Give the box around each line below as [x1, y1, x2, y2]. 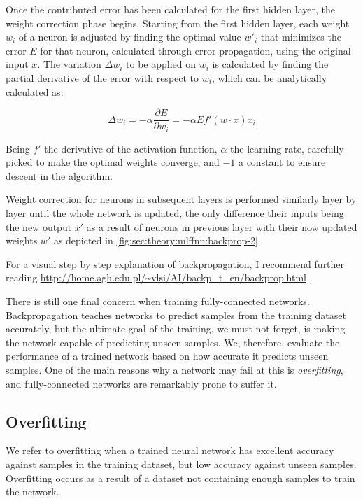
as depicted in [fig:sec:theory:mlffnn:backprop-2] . [53, 233, 261, 248]
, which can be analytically [211, 70, 327, 85]
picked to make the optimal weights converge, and [6, 155, 220, 169]
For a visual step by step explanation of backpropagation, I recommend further [6, 256, 345, 271]
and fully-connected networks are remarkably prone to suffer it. [6, 376, 277, 390]
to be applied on [126, 57, 196, 71]
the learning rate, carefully [230, 141, 344, 155]
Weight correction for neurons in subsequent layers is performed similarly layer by [6, 192, 357, 206]
